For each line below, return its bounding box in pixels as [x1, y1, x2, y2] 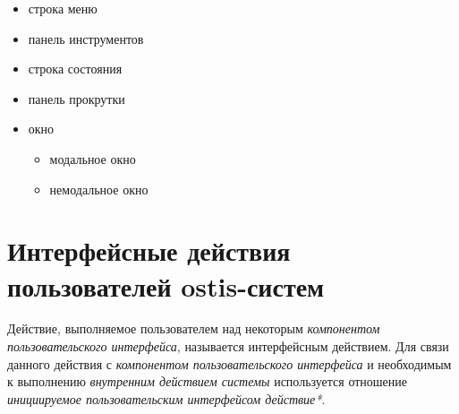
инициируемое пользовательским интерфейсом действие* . [7, 389, 326, 408]
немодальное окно [49, 179, 149, 198]
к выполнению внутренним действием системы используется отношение [7, 372, 408, 391]
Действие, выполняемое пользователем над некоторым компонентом [7, 319, 380, 338]
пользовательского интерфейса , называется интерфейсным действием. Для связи [7, 337, 449, 356]
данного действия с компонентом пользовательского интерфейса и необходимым [7, 354, 452, 373]
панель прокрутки [28, 89, 125, 108]
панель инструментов [28, 29, 144, 47]
